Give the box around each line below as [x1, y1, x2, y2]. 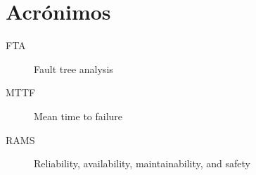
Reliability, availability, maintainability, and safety [34, 156, 250, 171]
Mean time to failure [34, 108, 123, 123]
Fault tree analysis [34, 61, 113, 76]
